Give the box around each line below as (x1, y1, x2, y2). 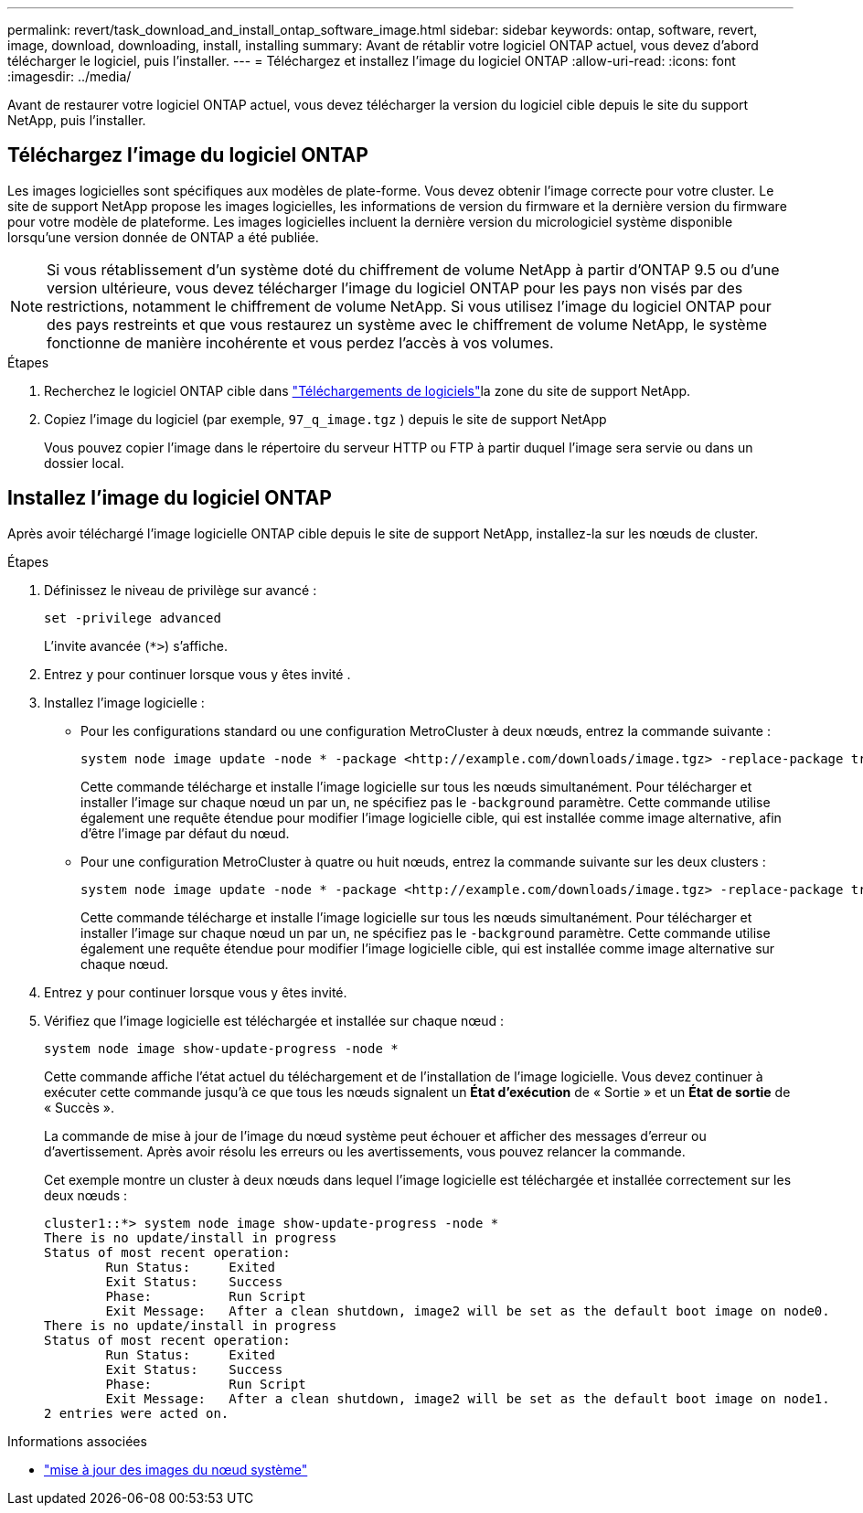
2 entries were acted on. (44, 1405, 229, 1421)
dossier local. (44, 454, 124, 471)
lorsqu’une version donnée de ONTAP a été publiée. (7, 229, 319, 245)
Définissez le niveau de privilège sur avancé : (44, 581, 317, 598)
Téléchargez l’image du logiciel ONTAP (7, 144, 368, 167)
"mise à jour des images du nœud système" (44, 1461, 308, 1477)
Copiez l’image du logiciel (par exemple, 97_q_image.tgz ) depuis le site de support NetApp (44, 410, 607, 427)
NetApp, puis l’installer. (7, 112, 146, 128)
